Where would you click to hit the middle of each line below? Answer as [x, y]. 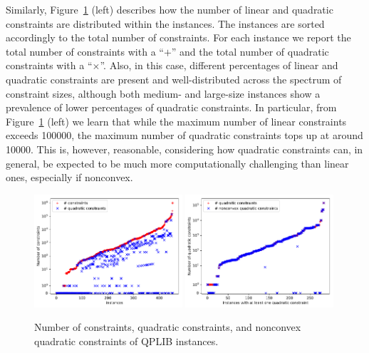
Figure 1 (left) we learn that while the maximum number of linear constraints [176, 121]
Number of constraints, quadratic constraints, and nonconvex [168, 327]
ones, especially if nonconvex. [69, 177]
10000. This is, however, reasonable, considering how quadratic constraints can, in [184, 149]
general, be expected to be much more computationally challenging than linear [177, 163]
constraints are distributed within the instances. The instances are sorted [165, 23]
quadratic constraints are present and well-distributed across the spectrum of [174, 79]
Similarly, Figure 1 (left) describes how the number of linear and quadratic [170, 9]
